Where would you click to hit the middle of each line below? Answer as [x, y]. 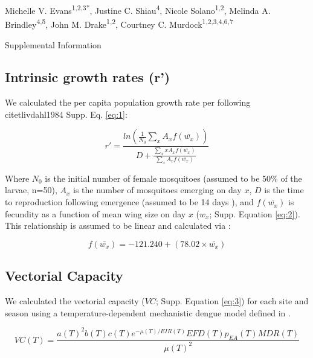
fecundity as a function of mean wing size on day [95, 213]
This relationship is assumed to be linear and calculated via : [118, 225]
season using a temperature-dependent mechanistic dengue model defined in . [148, 312]
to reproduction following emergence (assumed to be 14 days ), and [129, 202]
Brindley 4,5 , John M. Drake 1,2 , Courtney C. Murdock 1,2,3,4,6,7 [119, 23]
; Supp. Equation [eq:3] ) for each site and [232, 301]
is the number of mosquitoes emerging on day [157, 190]
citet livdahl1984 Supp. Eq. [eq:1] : [66, 114]
